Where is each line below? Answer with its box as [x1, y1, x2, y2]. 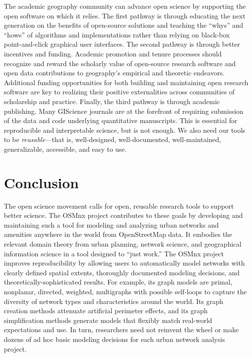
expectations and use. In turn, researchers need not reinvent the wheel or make [4, 324, 239, 335]
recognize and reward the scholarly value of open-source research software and [4, 58, 236, 68]
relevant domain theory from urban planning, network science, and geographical [4, 239, 242, 249]
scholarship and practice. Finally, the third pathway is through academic [4, 96, 220, 106]
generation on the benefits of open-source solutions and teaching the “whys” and [4, 20, 243, 30]
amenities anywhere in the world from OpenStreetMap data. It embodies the [4, 229, 233, 239]
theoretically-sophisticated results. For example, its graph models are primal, [4, 277, 233, 287]
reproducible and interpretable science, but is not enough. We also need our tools [4, 125, 246, 135]
